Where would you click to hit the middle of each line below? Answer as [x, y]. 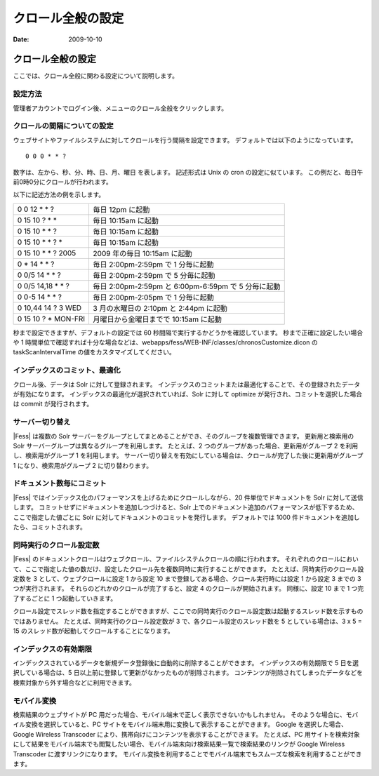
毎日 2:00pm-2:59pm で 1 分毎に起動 [153, 265]
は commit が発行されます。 [53, 404]
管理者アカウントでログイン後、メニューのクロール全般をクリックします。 [120, 108]
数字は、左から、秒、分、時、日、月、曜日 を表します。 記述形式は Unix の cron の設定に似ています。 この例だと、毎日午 [188, 172]
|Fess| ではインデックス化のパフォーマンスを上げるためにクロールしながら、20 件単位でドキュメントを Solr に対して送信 [188, 497]
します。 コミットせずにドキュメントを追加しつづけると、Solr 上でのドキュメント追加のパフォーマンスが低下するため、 [186, 507]
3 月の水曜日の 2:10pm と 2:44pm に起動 [160, 308]
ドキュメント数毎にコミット [60, 483]
